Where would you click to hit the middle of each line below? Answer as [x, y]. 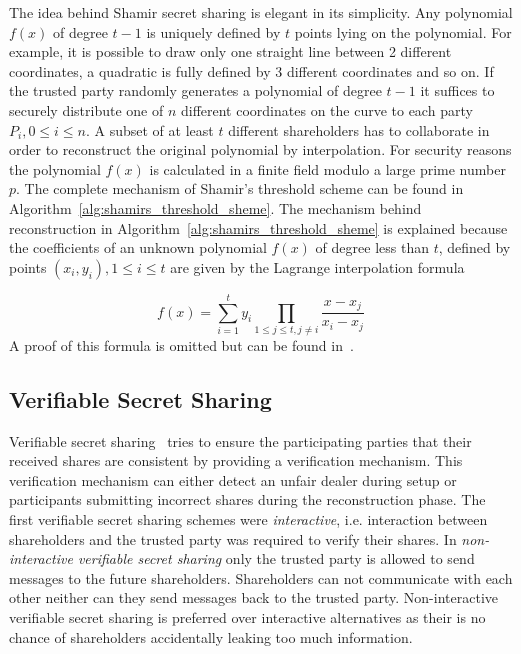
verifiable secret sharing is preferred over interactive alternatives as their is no [247, 616]
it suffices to [457, 90]
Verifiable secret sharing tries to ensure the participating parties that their [240, 440]
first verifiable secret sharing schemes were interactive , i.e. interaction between [248, 519]
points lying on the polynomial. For [403, 31]
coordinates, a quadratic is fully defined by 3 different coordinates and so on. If [251, 70]
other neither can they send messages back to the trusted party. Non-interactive [253, 597]
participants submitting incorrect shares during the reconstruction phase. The [247, 499]
